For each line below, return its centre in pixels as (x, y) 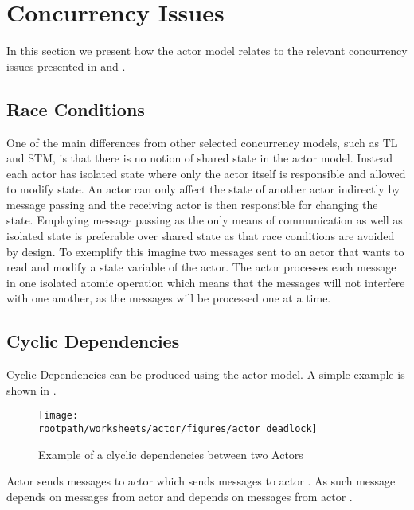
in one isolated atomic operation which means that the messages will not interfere (206, 282)
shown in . (31, 389)
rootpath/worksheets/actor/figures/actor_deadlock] (178, 429)
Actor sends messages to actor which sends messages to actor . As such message (201, 481)
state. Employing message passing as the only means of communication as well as (205, 220)
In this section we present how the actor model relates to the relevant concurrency (207, 51)
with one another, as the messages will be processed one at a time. (169, 298)
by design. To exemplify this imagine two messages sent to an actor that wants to (205, 251)
